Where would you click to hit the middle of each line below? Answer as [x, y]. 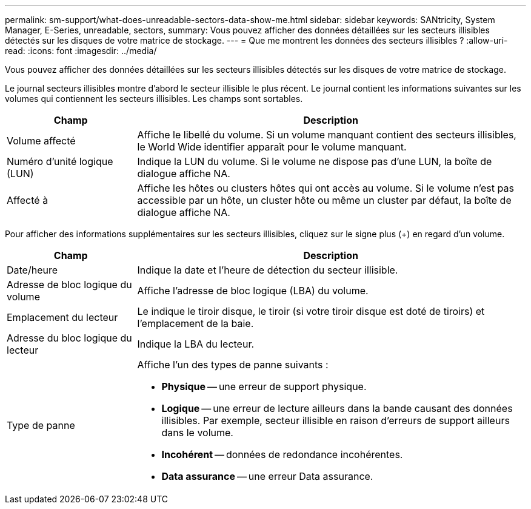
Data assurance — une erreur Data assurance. [267, 476]
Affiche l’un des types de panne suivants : [233, 365]
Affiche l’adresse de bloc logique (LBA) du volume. [253, 291]
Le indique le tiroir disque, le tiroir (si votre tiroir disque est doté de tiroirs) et [311, 311]
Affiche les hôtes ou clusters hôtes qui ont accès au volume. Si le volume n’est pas [326, 188]
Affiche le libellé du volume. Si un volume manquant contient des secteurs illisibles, [327, 135]
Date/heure [32, 270]
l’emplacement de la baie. [195, 323]
